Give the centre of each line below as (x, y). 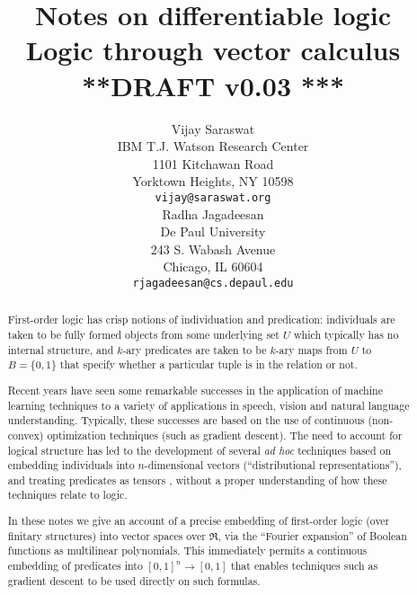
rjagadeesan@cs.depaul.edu (213, 283)
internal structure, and (61, 349)
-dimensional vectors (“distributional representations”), (273, 465)
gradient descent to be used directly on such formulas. (134, 580)
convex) (26, 435)
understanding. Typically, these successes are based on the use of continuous (186, 420)
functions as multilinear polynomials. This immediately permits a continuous (187, 551)
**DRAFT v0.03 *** (213, 85)
